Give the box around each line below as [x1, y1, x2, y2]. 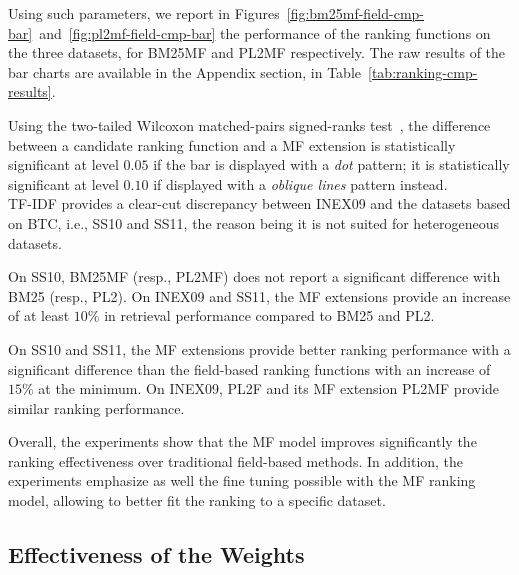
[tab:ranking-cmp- [368, 61, 478, 82]
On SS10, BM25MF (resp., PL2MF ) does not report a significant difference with [8, 266, 501, 287]
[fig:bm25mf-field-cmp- [286, 3, 425, 23]
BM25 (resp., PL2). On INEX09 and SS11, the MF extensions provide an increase [8, 285, 511, 306]
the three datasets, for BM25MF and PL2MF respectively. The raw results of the [8, 42, 506, 63]
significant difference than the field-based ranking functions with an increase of [8, 358, 491, 379]
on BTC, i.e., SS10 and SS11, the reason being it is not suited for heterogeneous [8, 212, 500, 233]
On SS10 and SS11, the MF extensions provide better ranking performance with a [8, 338, 511, 359]
